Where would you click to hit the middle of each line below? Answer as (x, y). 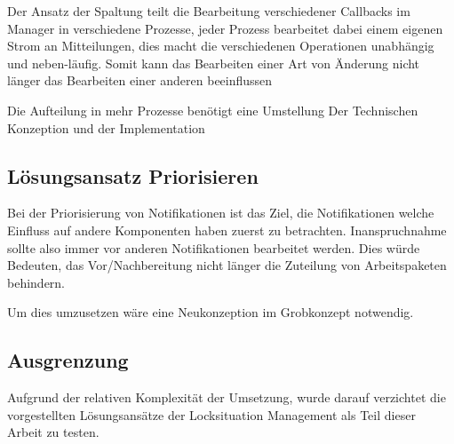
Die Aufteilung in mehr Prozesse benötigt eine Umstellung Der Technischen (213, 110)
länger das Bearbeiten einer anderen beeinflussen (140, 80)
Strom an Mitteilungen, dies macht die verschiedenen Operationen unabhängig (221, 46)
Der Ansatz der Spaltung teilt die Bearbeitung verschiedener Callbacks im (209, 11)
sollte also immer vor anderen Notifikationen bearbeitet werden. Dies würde (214, 247)
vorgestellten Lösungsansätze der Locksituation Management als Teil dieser (211, 414)
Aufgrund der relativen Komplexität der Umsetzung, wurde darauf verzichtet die (227, 397)
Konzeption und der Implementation (106, 127)
